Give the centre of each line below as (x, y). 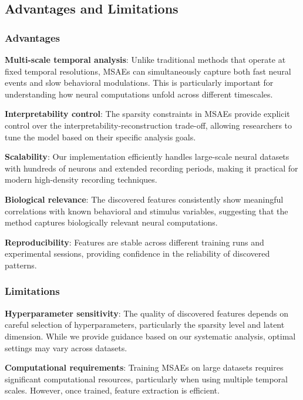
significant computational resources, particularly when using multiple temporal (146, 379)
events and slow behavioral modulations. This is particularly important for (139, 83)
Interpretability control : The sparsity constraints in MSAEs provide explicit (147, 114)
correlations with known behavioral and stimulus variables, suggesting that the (147, 211)
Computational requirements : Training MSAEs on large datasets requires (144, 367)
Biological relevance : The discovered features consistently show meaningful (144, 199)
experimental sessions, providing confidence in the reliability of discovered (137, 253)
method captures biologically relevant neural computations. (111, 222)
